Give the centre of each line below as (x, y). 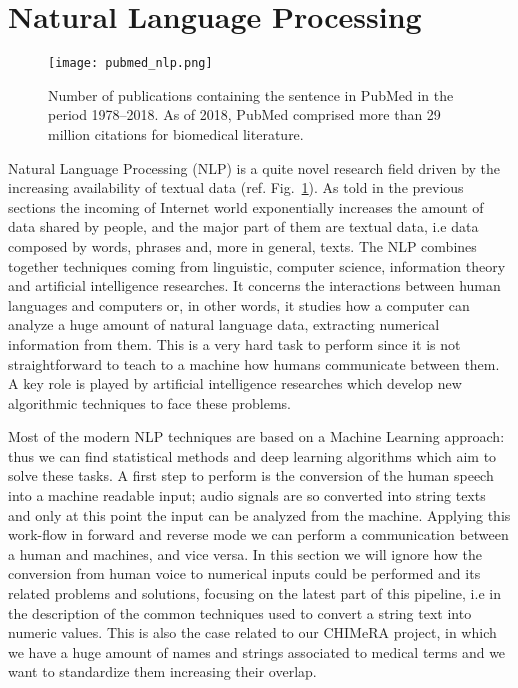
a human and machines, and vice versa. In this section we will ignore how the (245, 553)
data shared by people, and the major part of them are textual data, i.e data (243, 226)
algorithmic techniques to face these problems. (150, 402)
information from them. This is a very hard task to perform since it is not (234, 343)
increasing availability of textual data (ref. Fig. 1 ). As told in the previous (236, 187)
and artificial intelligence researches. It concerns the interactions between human (254, 285)
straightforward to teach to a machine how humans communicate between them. (254, 363)
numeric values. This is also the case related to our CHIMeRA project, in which (252, 632)
